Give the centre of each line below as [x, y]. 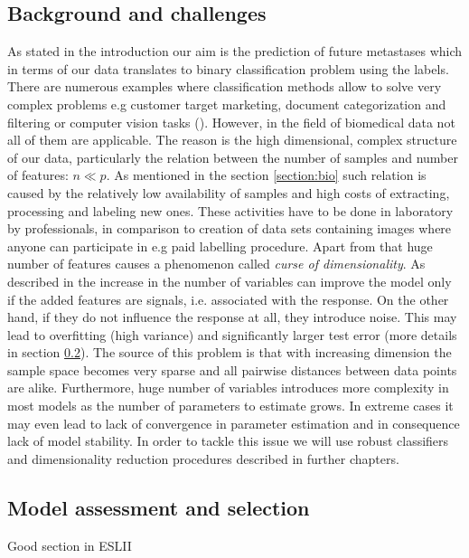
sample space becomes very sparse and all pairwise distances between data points [232, 369]
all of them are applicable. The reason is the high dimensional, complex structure [232, 140]
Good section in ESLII [70, 545]
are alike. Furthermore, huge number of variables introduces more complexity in [228, 388]
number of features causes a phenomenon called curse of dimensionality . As [216, 264]
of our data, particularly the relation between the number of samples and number [233, 157]
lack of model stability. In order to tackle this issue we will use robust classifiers [228, 441]
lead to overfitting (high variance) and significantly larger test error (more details [232, 334]
